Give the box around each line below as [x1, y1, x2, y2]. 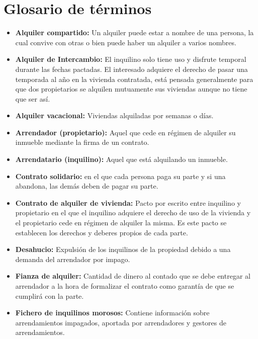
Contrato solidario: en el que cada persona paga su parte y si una [15, 171, 226, 181]
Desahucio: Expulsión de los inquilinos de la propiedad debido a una [15, 244, 231, 255]
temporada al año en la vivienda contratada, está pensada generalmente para [15, 73, 253, 84]
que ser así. [15, 93, 50, 104]
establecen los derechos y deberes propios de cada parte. [15, 227, 188, 237]
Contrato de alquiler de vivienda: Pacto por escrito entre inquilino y [15, 197, 241, 208]
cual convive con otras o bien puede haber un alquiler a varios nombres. [15, 37, 236, 47]
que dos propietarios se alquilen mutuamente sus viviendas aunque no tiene [15, 83, 247, 94]
